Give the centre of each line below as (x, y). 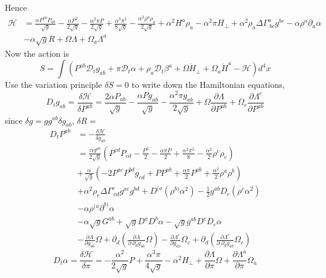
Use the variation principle (53, 85)
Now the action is (37, 53)
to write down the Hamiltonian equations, (208, 85)
